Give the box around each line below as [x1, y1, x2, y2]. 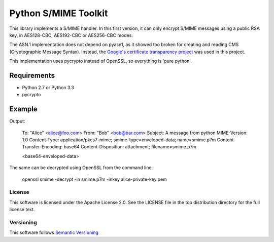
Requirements [9, 71, 55, 79]
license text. [9, 207, 35, 213]
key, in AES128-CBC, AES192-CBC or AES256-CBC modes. [9, 32, 133, 38]
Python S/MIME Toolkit [9, 8, 108, 19]
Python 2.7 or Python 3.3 [22, 85, 75, 91]
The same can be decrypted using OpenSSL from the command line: [9, 165, 153, 171]
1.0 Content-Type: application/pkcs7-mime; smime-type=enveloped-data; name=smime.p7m [22, 137, 216, 143]
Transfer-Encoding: [22, 144, 63, 150]
